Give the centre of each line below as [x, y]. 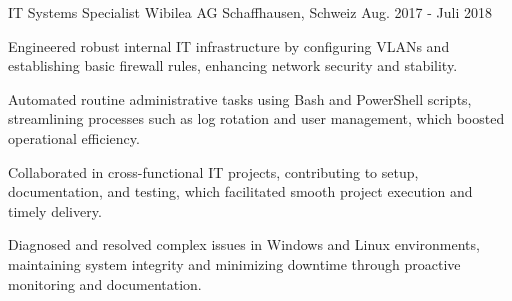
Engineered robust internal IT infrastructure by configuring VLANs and [229, 45]
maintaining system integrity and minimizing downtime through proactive [234, 263]
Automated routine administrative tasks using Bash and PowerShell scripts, [240, 98]
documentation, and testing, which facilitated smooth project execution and [240, 191]
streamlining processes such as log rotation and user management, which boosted [256, 118]
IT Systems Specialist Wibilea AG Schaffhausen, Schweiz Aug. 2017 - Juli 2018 [250, 12]
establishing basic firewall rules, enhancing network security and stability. [233, 65]
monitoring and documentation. [105, 283]
